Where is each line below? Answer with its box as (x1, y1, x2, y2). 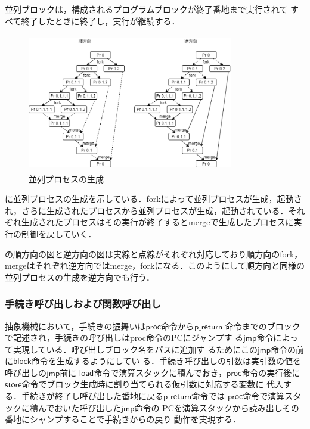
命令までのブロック (225, 319, 300, 332)
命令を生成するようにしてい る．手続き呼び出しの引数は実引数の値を (31, 355, 301, 367)
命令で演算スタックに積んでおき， (94, 366, 227, 378)
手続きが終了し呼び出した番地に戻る (21, 390, 163, 402)
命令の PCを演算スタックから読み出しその (134, 401, 299, 414)
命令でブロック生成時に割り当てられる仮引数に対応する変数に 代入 (21, 378, 284, 390)
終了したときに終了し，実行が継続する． (21, 14, 180, 27)
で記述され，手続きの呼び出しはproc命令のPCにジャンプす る (5, 331, 244, 344)
